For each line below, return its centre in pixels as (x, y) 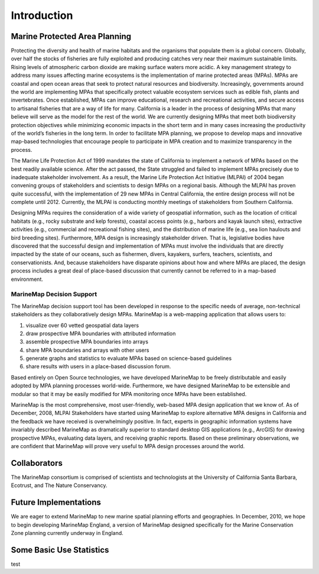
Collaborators (37, 463)
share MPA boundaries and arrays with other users (87, 350)
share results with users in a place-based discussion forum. (98, 367)
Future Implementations (56, 502)
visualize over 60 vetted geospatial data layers (82, 325)
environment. (27, 279)
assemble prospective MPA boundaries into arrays (87, 342)
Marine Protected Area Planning (71, 36)
